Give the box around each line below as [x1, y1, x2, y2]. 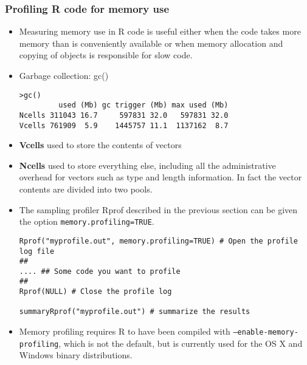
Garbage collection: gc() [19, 69, 109, 81]
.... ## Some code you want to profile [19, 267, 181, 276]
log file [19, 247, 55, 256]
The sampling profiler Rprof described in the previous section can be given [19, 203, 298, 216]
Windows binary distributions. [19, 349, 133, 361]
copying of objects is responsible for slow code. [19, 49, 193, 61]
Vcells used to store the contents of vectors [19, 138, 182, 151]
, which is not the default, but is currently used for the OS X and [58, 336, 303, 349]
